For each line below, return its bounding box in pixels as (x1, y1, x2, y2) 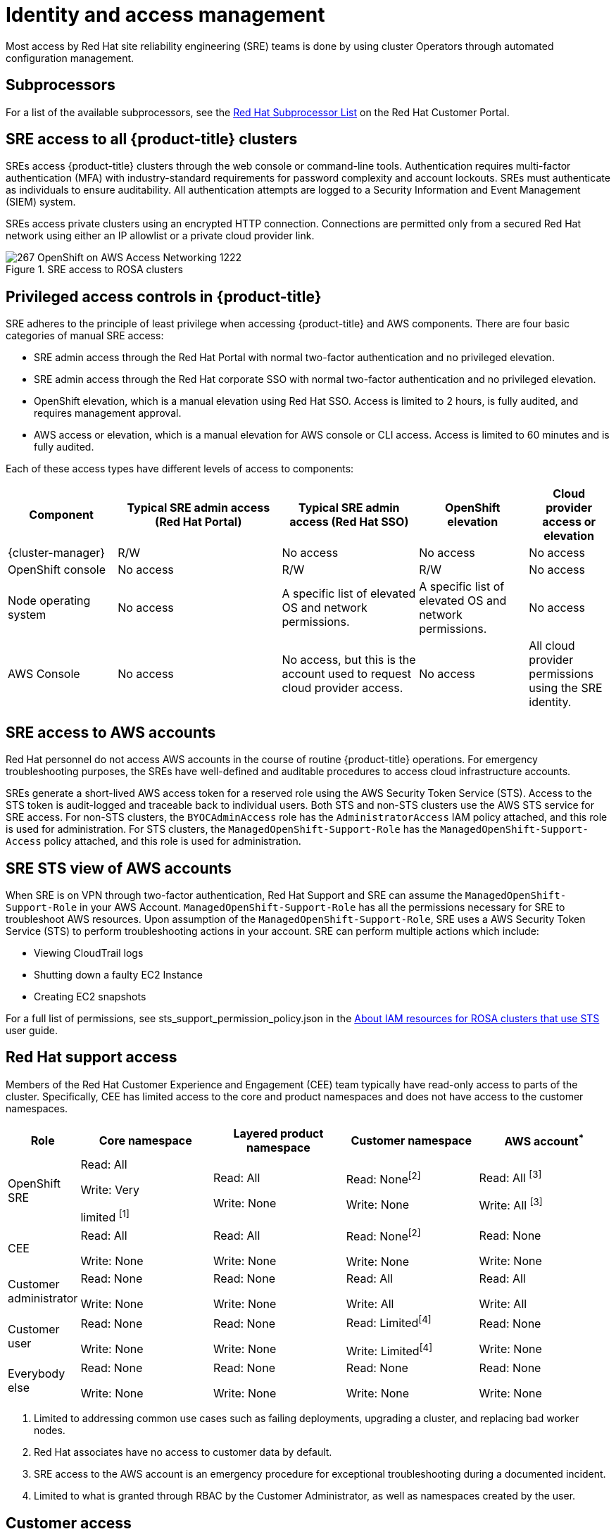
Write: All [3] (479, 1196, 543, 1213)
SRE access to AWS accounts (6, 723, 216, 741)
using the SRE (529, 681, 603, 696)
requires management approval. (34, 407, 182, 420)
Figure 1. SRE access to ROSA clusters (6, 263, 183, 276)
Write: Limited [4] (346, 1341, 432, 1359)
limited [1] (80, 1207, 130, 1225)
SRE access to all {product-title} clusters (6, 130, 298, 149)
